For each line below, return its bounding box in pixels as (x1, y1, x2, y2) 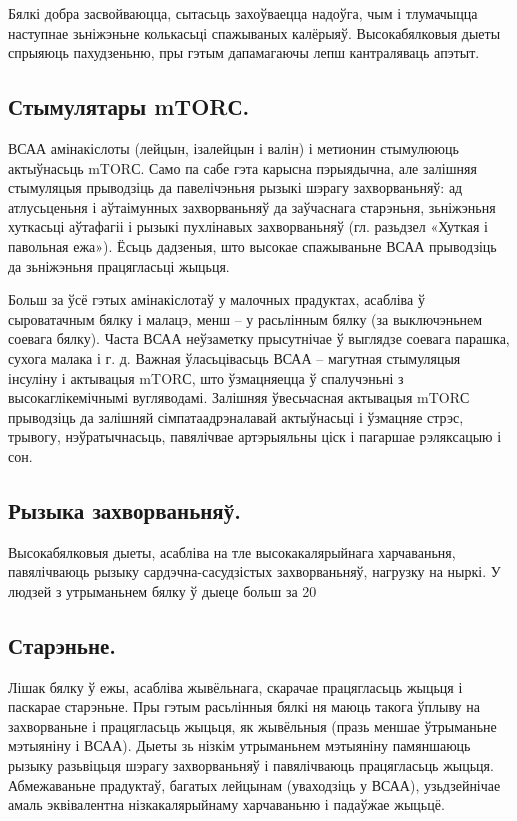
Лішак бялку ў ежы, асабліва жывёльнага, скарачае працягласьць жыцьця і (8, 676, 463, 697)
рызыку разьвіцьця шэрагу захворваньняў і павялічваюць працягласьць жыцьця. (8, 755, 494, 776)
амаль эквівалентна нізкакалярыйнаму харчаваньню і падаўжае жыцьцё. (8, 794, 445, 815)
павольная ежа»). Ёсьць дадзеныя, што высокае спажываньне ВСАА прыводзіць (8, 235, 497, 256)
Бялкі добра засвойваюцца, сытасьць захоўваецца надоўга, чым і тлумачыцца (8, 3, 478, 23)
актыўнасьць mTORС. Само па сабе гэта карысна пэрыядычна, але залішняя (8, 157, 477, 178)
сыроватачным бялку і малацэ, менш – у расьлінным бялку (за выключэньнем (8, 308, 483, 329)
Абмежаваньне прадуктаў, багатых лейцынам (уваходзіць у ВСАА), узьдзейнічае (8, 774, 501, 795)
